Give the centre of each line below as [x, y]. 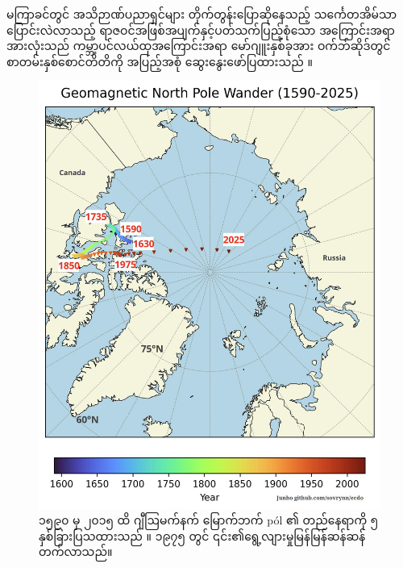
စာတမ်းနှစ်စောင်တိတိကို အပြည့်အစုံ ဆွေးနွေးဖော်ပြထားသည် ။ [160, 61]
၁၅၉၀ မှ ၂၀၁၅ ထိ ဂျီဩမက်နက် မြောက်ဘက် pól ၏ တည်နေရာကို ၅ [209, 520]
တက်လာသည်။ [76, 551]
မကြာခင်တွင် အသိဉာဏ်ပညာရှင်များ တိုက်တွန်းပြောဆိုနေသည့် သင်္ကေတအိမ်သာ [202, 14]
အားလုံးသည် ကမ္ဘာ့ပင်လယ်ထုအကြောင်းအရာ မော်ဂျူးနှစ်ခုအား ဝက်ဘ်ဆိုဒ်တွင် [199, 46]
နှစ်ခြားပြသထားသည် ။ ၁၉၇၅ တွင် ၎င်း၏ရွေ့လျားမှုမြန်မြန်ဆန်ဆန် [202, 535]
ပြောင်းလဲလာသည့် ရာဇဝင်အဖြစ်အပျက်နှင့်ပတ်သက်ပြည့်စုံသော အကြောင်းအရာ [201, 29]
